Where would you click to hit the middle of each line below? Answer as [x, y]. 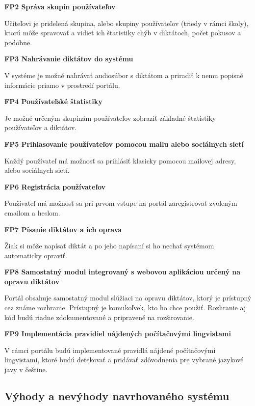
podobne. [18, 42]
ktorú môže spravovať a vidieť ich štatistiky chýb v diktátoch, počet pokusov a [123, 33]
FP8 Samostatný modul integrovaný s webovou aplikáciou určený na [123, 272]
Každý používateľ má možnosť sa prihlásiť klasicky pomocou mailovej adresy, [120, 160]
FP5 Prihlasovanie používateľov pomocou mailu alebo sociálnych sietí [124, 144]
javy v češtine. [26, 369]
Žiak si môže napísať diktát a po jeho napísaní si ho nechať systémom [109, 246]
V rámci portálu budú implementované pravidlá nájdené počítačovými [110, 350]
